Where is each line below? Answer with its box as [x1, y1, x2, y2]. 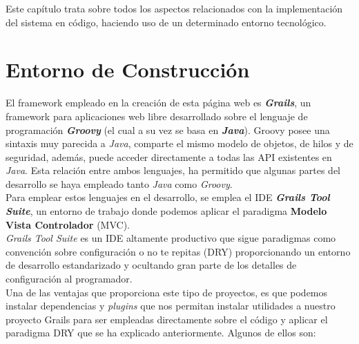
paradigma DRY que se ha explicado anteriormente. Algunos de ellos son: [6, 325, 316, 340]
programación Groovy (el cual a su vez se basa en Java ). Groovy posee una [6, 122, 330, 137]
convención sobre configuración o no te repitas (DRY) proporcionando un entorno [6, 244, 351, 258]
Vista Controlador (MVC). [6, 217, 130, 231]
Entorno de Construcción [6, 55, 250, 84]
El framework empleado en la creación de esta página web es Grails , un [6, 95, 311, 110]
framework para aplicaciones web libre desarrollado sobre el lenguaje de [6, 108, 308, 123]
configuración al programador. [6, 271, 133, 286]
